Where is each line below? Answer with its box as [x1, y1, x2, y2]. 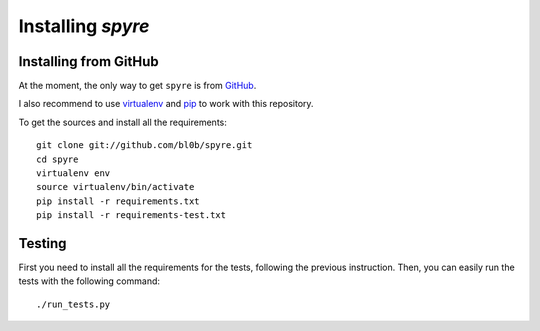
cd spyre [36, 153, 79, 165]
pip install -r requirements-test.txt [36, 210, 227, 221]
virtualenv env [36, 168, 111, 179]
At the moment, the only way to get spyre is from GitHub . [18, 80, 257, 92]
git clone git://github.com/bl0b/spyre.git [36, 140, 253, 151]
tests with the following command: [18, 275, 160, 287]
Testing [18, 235, 67, 252]
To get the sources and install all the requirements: [18, 116, 227, 128]
